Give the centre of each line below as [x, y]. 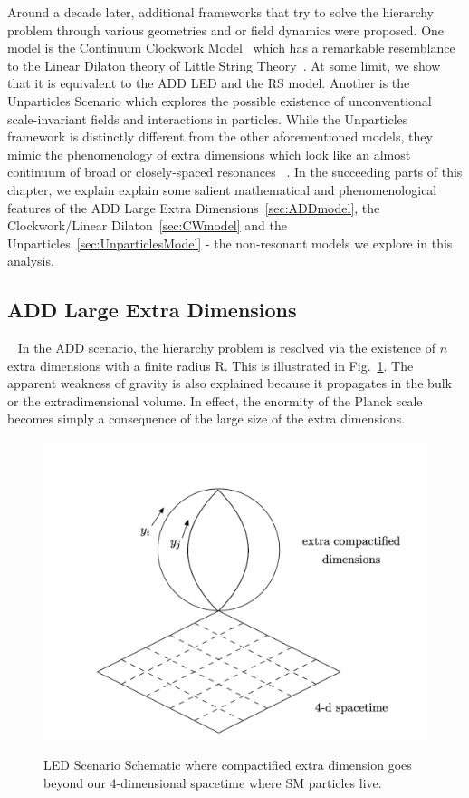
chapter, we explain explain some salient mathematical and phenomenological [222, 189]
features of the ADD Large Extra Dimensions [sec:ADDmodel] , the [194, 207]
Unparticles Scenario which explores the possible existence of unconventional [220, 100]
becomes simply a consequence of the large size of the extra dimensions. [206, 418]
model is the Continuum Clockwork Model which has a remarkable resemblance [231, 48]
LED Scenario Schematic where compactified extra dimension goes [228, 765]
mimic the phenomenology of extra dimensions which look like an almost [209, 154]
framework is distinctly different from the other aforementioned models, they [220, 136]
